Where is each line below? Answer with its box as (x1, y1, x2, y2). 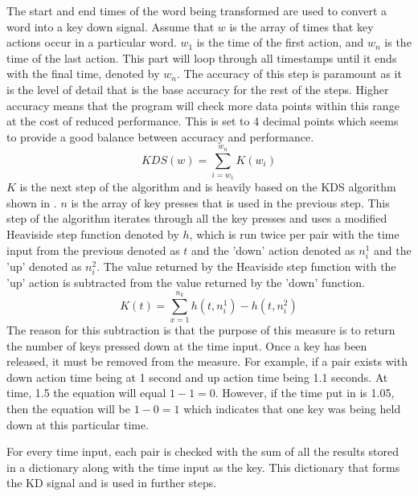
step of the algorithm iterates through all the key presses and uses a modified (6, 210, 387, 227)
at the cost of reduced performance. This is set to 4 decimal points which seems (6, 113, 399, 129)
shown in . (6, 194, 57, 211)
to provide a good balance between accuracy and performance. (6, 128, 314, 145)
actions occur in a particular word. (6, 34, 177, 51)
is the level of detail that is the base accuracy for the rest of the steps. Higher (6, 80, 389, 97)
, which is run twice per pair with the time (189, 226, 400, 243)
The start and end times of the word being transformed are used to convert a (6, 2, 387, 18)
